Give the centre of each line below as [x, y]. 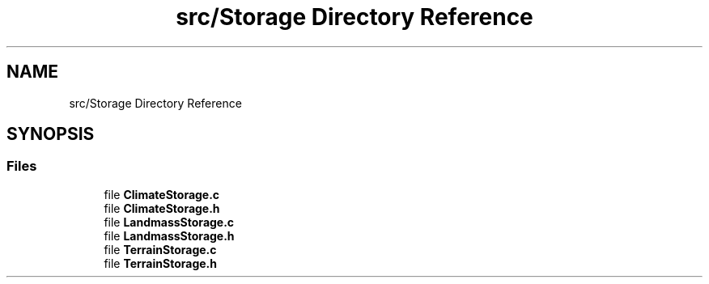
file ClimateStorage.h [162, 208]
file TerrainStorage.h [160, 263]
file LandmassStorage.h [169, 235]
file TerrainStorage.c [160, 249]
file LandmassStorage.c [169, 222]
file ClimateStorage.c [162, 194]
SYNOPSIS [51, 134]
